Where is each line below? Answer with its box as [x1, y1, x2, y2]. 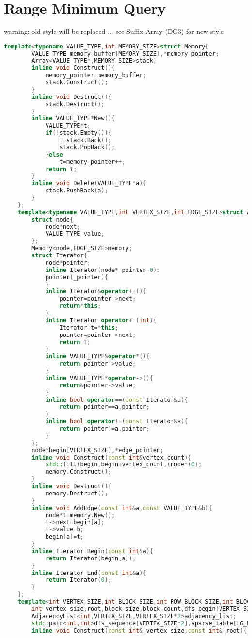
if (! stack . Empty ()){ [45, 129, 111, 137]
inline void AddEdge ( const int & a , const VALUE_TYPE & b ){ [31, 504, 212, 511]
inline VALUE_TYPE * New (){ [31, 115, 115, 122]
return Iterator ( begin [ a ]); [45, 555, 136, 562]
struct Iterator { [31, 252, 87, 259]
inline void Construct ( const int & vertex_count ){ [31, 454, 191, 461]
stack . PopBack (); [59, 144, 115, 151]
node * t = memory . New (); [45, 511, 115, 519]
